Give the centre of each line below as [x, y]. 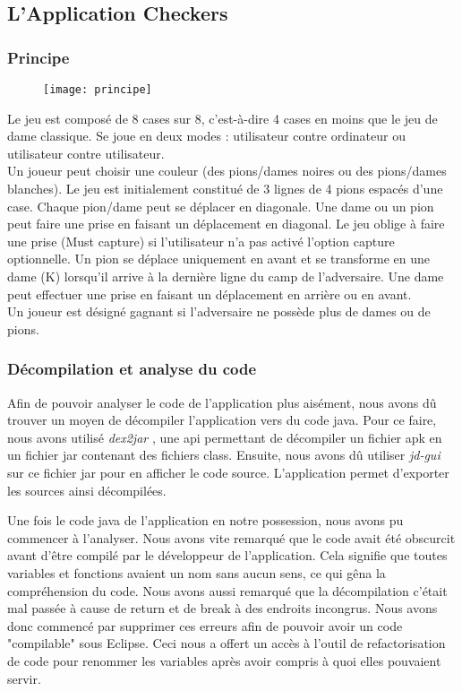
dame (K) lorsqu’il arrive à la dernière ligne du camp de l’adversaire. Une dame [226, 276]
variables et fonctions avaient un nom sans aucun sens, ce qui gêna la [197, 572]
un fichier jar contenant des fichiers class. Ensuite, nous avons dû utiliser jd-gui [224, 455]
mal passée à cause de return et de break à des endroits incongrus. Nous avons [222, 608]
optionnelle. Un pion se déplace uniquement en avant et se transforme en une [219, 259]
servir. [24, 678]
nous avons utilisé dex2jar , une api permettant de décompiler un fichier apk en [225, 437]
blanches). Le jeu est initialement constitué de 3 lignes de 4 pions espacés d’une [225, 189]
